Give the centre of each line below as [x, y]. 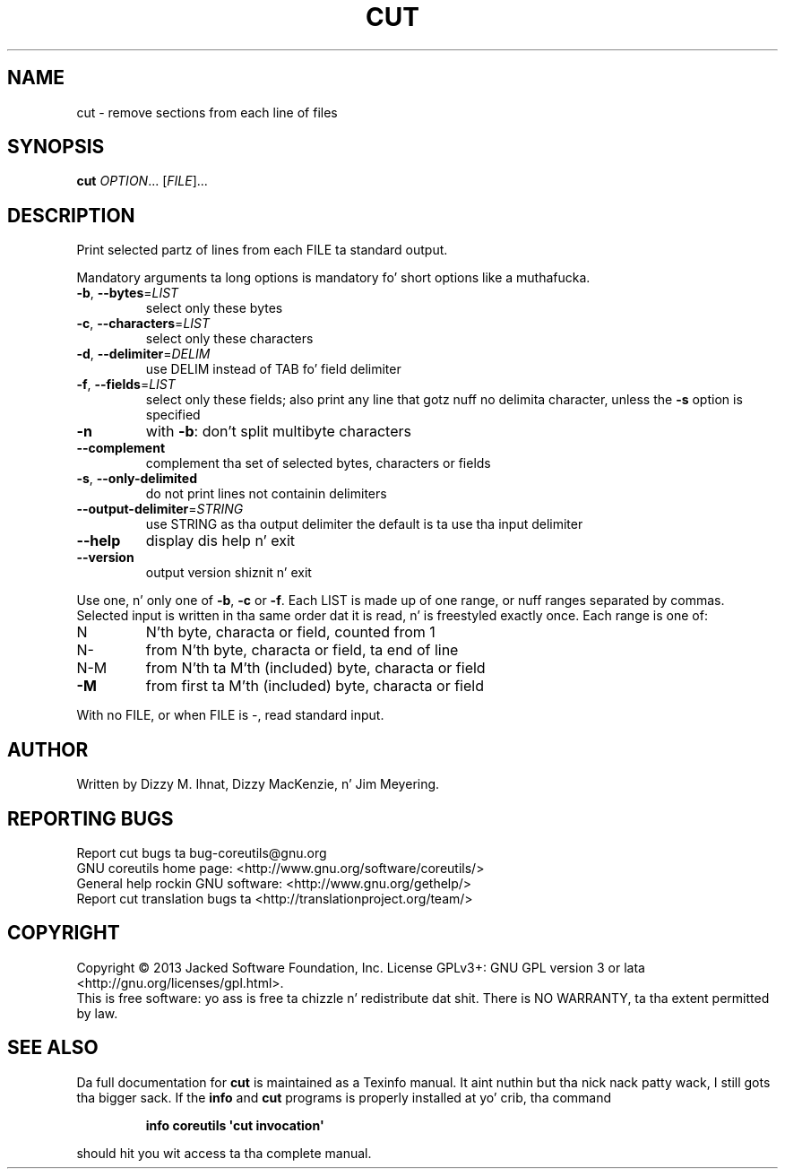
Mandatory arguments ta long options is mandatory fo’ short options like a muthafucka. [333, 278]
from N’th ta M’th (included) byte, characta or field [315, 668]
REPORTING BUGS [91, 818]
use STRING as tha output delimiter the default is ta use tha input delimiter [364, 524]
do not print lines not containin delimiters [266, 494]
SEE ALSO [53, 1048]
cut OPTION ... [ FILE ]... [142, 181]
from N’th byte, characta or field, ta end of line [302, 650]
